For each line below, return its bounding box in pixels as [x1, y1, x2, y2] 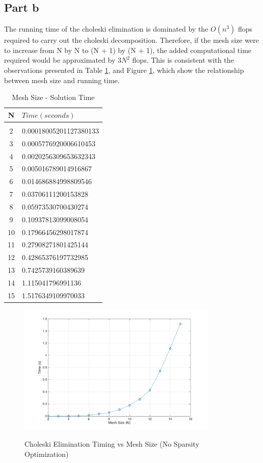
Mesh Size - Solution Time [12, 92, 95, 102]
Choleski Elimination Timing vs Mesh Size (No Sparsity [24, 438, 199, 449]
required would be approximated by [4, 55, 116, 65]
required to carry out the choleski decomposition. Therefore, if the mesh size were [4, 35, 259, 45]
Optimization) [24, 448, 69, 459]
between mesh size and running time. [4, 74, 120, 85]
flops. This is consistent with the [132, 55, 234, 65]
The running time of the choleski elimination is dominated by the [4, 23, 208, 34]
